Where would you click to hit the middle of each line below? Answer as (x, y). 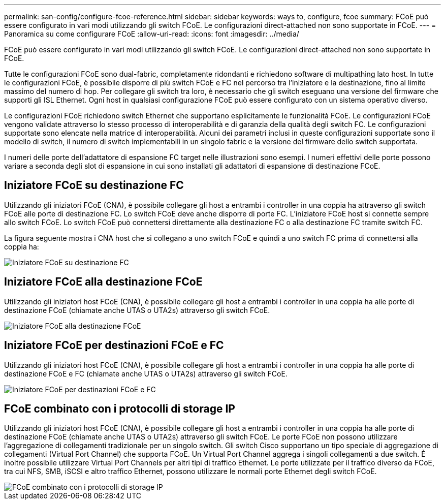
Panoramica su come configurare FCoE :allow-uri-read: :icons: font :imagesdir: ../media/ (152, 34)
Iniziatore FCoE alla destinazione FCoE (103, 282)
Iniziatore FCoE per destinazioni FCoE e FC (114, 345)
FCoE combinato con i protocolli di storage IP (120, 408)
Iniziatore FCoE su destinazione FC (94, 185)
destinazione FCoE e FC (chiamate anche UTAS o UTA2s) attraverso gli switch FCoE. (146, 373)
